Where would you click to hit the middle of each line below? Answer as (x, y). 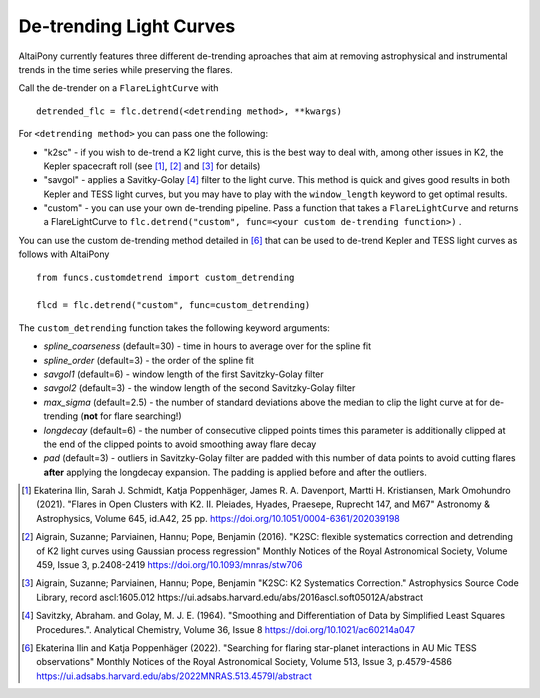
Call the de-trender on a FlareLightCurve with (118, 88)
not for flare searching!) (132, 416)
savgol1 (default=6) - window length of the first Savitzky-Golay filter (183, 374)
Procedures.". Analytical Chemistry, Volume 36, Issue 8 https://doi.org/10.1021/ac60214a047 (225, 629)
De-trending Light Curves (127, 26)
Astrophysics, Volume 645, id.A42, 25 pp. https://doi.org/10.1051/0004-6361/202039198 (218, 518)
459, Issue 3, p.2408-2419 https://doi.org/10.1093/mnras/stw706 (169, 565)
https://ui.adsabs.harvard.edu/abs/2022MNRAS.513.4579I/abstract (174, 676)
